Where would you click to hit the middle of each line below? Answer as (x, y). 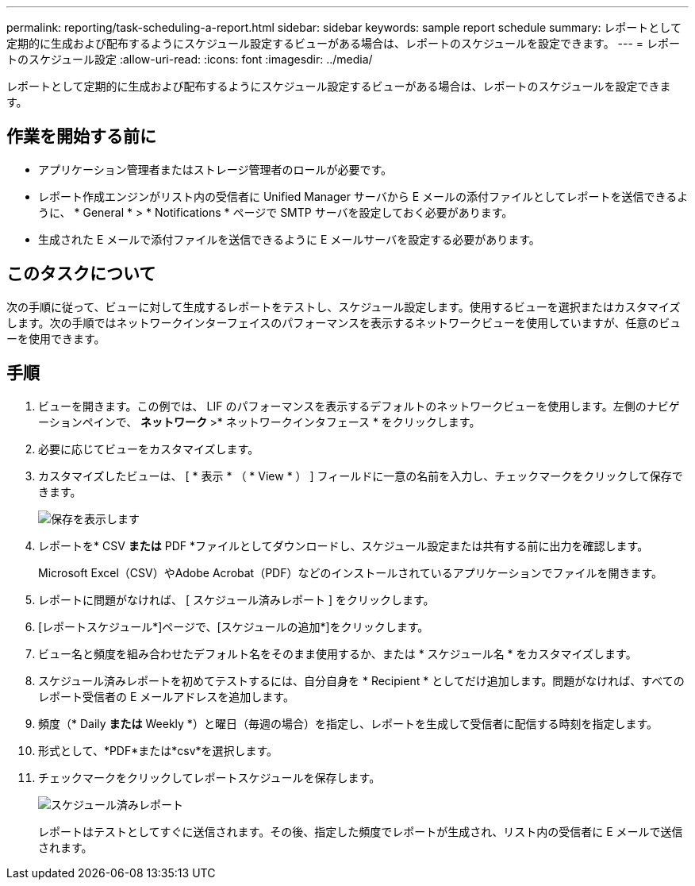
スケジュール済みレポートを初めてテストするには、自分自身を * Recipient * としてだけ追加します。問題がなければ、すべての (361, 680)
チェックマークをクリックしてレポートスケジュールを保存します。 (209, 777)
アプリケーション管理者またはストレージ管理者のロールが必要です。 (215, 169)
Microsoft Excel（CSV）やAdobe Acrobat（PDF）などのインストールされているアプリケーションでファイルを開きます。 (351, 572)
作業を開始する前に (81, 137)
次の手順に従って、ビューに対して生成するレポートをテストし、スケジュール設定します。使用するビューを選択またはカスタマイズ (344, 306)
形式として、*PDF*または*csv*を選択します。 (158, 750)
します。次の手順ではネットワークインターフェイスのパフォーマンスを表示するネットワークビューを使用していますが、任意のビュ (344, 322)
